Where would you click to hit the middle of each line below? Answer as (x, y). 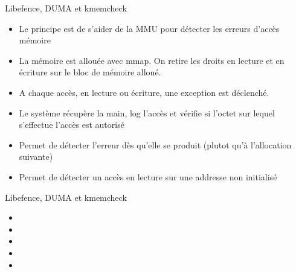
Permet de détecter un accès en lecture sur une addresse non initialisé (148, 176)
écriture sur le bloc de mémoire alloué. (90, 72)
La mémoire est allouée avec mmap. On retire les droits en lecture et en (152, 60)
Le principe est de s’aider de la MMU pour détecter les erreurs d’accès (149, 28)
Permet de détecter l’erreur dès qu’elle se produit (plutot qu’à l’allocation (155, 144)
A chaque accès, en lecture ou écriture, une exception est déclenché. (144, 92)
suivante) (36, 157)
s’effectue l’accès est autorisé (72, 125)
